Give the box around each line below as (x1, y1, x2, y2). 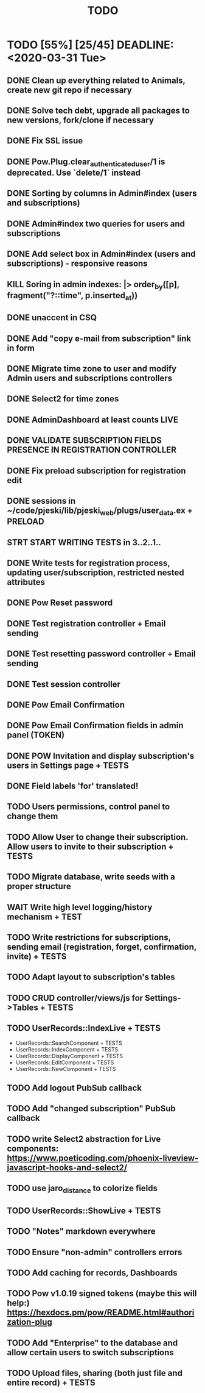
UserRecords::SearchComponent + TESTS (15, 1039, 122, 1047)
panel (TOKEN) (7, 730, 65, 740)
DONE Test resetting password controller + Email (7, 649, 196, 659)
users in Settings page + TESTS (7, 760, 130, 770)
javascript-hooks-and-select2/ (7, 1162, 127, 1173)
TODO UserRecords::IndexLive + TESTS (7, 1023, 161, 1034)
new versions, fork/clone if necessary (7, 115, 155, 125)
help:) (7, 1298, 30, 1308)
